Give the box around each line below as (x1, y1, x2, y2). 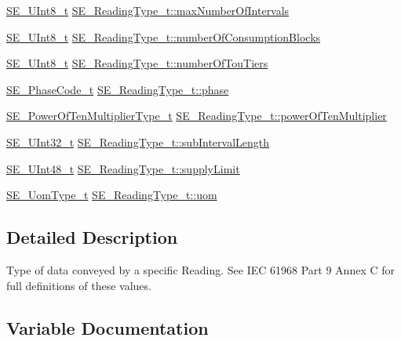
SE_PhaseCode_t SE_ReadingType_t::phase (6, 81, 229, 97)
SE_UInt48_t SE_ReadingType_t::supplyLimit (6, 160, 240, 176)
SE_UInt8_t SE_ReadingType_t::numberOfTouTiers (6, 55, 268, 71)
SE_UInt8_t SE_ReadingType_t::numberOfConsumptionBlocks (6, 28, 321, 45)
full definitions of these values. (6, 277, 151, 293)
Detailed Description (6, 225, 178, 249)
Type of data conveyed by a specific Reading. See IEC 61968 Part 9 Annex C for (6, 261, 395, 278)
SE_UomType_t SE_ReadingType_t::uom (6, 187, 217, 203)
